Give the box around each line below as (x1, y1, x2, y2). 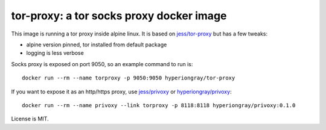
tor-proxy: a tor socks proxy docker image (11, 9, 227, 22)
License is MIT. (11, 115, 49, 123)
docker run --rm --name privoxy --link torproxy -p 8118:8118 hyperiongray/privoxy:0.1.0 (22, 102, 296, 108)
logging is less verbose (26, 49, 84, 57)
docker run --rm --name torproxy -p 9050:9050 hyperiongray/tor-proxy (22, 75, 235, 81)
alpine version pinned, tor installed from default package (26, 41, 167, 48)
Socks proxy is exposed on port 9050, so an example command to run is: (11, 60, 193, 67)
